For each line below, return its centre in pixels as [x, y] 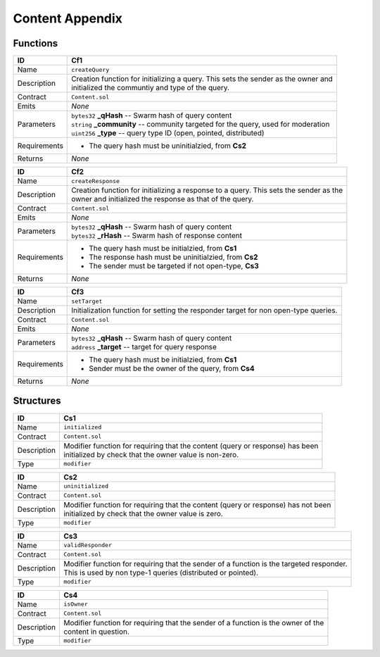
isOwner [76, 605]
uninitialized [86, 486]
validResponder [88, 545]
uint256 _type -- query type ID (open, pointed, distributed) [168, 133]
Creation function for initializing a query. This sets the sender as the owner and [202, 79]
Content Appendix [68, 18]
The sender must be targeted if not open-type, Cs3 [174, 266]
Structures [37, 401]
